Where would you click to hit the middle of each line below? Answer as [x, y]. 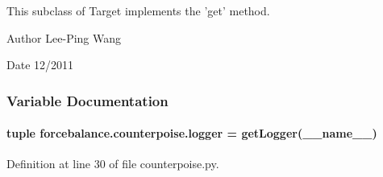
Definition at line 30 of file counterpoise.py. [113, 164]
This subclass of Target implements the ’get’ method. [138, 10]
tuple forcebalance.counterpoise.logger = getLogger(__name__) [192, 133]
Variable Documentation [87, 100]
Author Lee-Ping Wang [64, 37]
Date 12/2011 [40, 65]
